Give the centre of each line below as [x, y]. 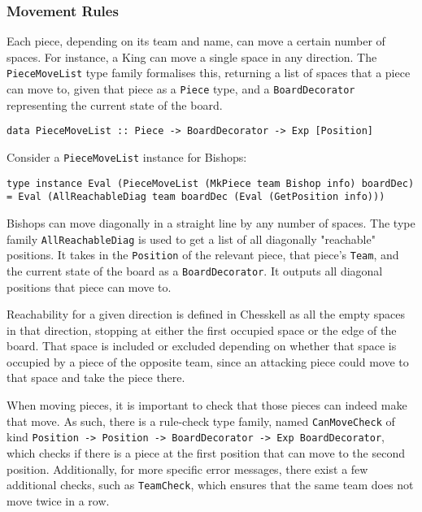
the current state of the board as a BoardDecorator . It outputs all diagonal [195, 270]
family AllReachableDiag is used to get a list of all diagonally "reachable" [191, 239]
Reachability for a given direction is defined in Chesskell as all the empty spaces [206, 314]
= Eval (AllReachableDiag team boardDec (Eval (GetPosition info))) [196, 197]
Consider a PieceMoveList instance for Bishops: [127, 156]
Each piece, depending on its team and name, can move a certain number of [196, 41]
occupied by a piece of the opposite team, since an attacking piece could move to [208, 361]
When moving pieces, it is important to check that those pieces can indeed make [207, 405]
